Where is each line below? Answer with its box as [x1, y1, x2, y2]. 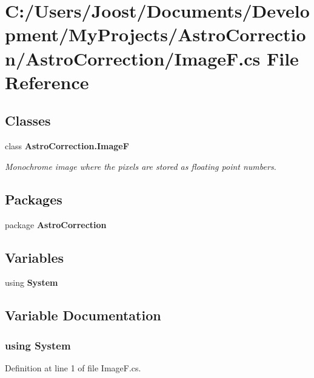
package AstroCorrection [5, 218, 107, 231]
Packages [5, 189, 62, 208]
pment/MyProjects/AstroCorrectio [5, 22, 306, 47]
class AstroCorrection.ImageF [5, 140, 129, 152]
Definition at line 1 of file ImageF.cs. [5, 361, 141, 374]
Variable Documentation [5, 306, 161, 325]
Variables [5, 248, 64, 266]
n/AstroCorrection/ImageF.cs [5, 46, 261, 70]
